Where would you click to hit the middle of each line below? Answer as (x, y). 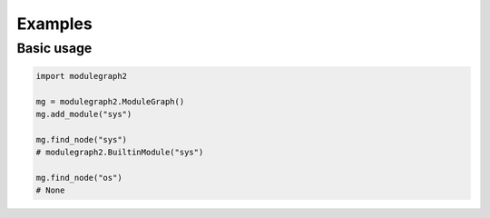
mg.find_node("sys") (81, 139)
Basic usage (54, 48)
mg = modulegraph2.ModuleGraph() (110, 101)
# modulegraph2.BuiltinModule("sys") (120, 153)
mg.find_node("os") (79, 178)
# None (50, 190)
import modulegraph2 (81, 76)
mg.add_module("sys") (84, 114)
